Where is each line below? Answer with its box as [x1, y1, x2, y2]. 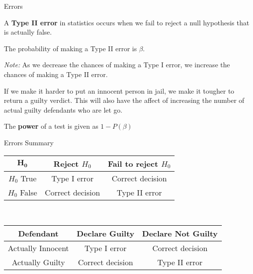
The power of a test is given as [4, 121, 98, 131]
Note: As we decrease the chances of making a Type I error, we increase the [4, 59, 230, 70]
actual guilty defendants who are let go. [4, 104, 122, 115]
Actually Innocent [8, 242, 69, 254]
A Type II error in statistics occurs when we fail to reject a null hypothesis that [4, 17, 250, 27]
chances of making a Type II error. [4, 69, 108, 79]
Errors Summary [4, 137, 54, 147]
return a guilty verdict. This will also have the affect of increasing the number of [4, 95, 245, 105]
